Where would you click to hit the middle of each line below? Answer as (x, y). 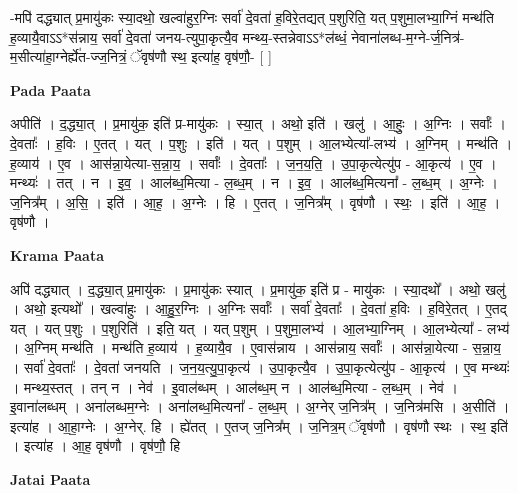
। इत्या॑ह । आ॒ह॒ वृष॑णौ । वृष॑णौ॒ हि (95, 445)
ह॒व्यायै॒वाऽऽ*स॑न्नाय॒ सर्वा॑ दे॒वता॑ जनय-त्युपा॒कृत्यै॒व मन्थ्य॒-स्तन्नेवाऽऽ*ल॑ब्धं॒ (178, 36)
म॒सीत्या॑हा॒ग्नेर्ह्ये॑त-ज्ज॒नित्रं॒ (68, 56)
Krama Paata (57, 254)
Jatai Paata (50, 478)
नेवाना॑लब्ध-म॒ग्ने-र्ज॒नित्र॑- (408, 36)
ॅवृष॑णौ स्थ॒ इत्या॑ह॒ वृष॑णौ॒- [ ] (199, 56)
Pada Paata (50, 89)
